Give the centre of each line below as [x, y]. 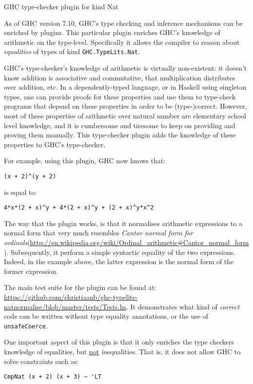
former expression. [31, 271]
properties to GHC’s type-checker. [55, 144]
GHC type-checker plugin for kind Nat [61, 6]
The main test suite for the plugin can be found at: [80, 287]
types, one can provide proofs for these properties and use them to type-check [120, 96]
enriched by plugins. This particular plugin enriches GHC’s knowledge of [112, 32]
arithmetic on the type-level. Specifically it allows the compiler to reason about [122, 42]
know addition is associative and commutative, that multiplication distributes [120, 77]
